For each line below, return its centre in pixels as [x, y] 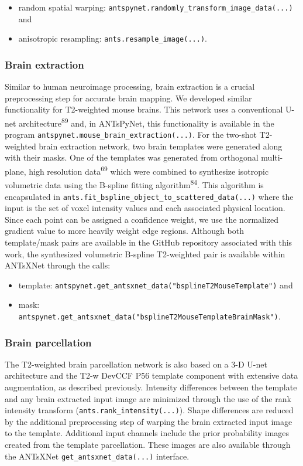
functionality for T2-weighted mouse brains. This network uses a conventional [144, 109]
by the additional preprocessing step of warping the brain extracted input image [149, 421]
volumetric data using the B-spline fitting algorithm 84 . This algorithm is [134, 184]
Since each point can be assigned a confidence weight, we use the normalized [142, 219]
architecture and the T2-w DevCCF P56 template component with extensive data [151, 375]
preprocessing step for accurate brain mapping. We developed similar [128, 98]
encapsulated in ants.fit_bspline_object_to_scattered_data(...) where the [149, 196]
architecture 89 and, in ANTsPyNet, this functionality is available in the [147, 122]
